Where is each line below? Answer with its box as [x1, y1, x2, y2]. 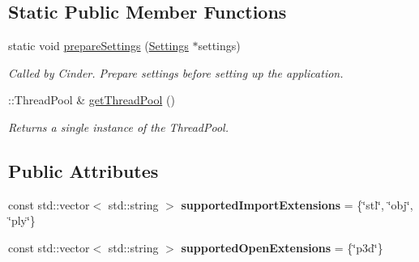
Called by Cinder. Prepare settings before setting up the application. [8, 64, 344, 81]
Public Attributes [8, 158, 159, 183]
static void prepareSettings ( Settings [8, 37, 189, 54]
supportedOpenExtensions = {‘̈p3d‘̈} [181, 239, 383, 256]
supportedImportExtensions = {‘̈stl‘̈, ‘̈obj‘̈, [181, 196, 413, 213]
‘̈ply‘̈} [8, 212, 36, 229]
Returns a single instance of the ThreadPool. [8, 118, 229, 135]
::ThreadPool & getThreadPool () [8, 91, 175, 108]
